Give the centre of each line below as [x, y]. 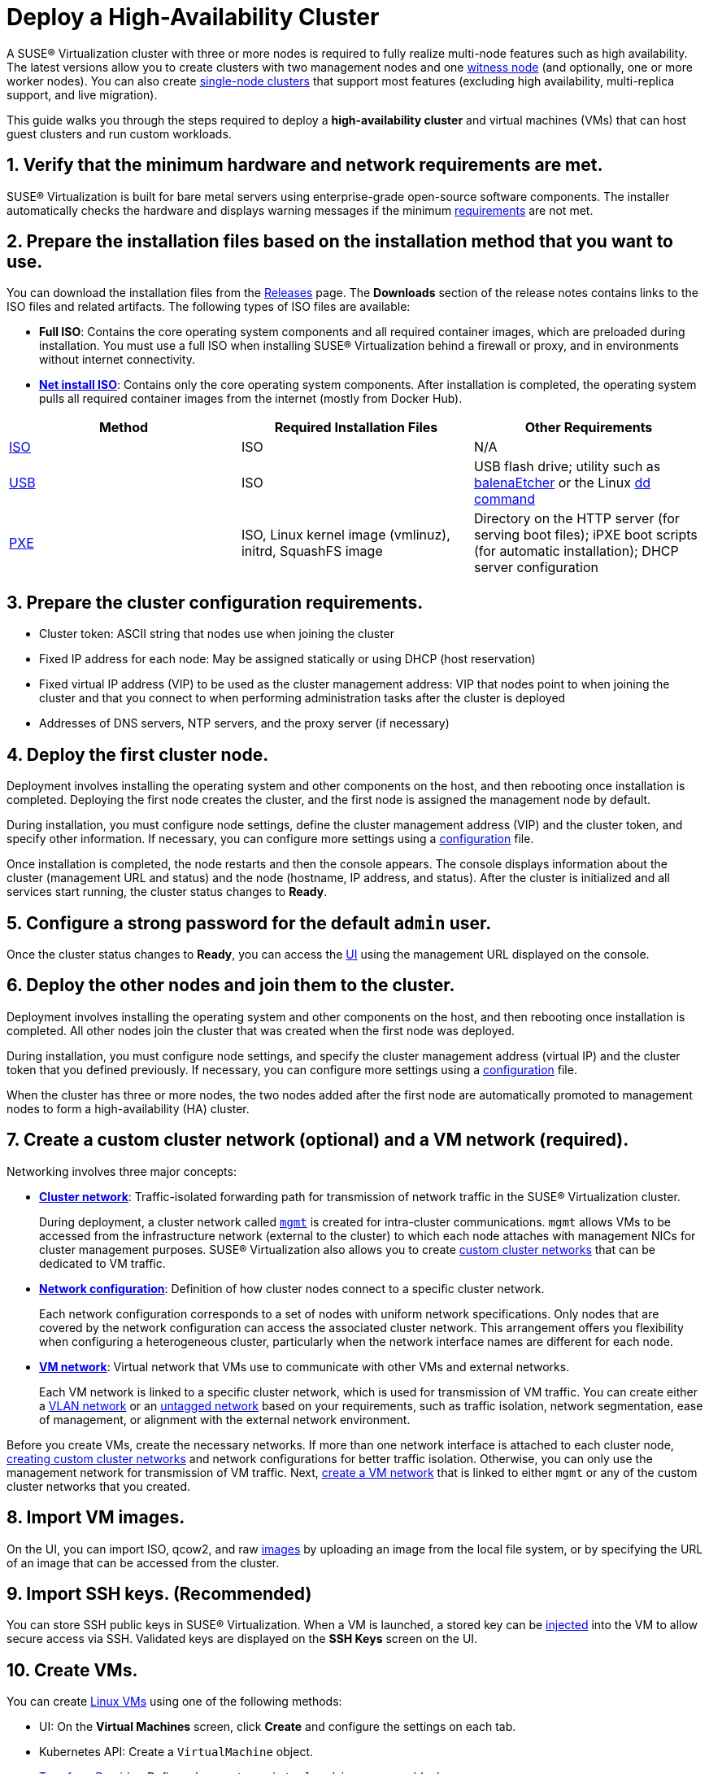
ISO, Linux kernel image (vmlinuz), [346, 535]
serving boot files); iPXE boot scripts [585, 535]
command [504, 499]
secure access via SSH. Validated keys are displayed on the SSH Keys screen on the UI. [242, 1639]
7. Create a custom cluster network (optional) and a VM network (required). [318, 1140]
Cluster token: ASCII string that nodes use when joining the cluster [217, 634]
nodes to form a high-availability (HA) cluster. [128, 1108]
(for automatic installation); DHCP [576, 551]
